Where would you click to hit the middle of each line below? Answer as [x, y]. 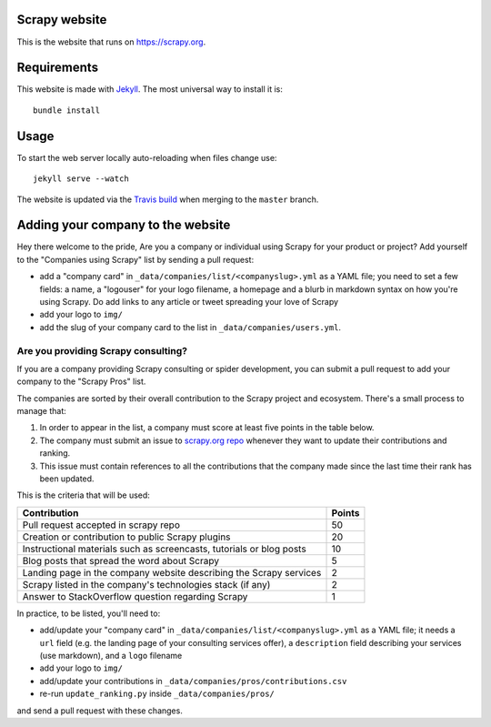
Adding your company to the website [124, 225]
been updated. [67, 479]
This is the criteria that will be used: [83, 495]
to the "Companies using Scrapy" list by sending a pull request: [135, 259]
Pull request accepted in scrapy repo [101, 525]
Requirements [58, 68]
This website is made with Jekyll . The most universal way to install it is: [150, 89]
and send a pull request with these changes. [100, 711]
